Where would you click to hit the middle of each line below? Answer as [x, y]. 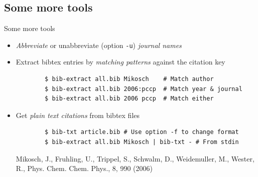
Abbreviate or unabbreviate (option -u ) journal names [99, 45]
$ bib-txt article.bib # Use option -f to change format [142, 132]
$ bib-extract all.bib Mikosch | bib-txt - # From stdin [142, 142]
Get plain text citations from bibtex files [78, 115]
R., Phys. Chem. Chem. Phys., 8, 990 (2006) [84, 168]
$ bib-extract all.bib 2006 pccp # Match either [129, 99]
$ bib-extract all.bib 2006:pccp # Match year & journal [144, 89]
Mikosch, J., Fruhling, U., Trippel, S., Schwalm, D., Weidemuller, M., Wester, [135, 158]
